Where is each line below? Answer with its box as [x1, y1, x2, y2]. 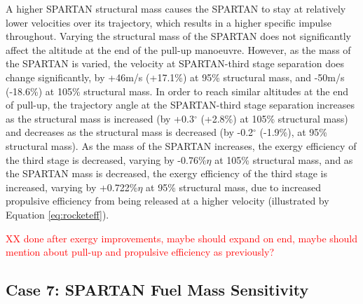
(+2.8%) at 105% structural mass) [200, 111, 348, 125]
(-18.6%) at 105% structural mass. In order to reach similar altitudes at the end [6, 83, 349, 98]
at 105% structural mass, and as [214, 152, 353, 167]
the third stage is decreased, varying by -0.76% [6, 152, 207, 167]
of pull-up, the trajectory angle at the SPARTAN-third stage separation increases [6, 97, 355, 112]
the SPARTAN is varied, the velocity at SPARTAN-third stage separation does [6, 56, 345, 71]
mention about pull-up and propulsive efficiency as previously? [6, 244, 275, 259]
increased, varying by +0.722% [6, 179, 138, 194]
